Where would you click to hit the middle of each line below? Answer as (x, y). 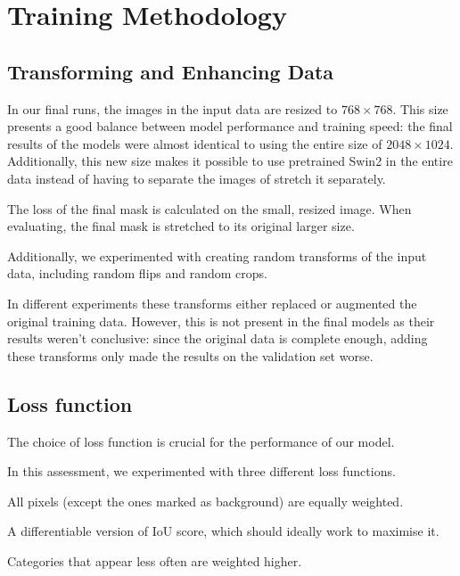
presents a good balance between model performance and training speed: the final (230, 126)
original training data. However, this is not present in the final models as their (221, 321)
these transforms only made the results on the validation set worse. (190, 355)
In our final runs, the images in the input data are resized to (172, 108)
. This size (420, 108)
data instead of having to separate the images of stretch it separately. (197, 178)
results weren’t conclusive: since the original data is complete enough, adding (218, 338)
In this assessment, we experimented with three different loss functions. (201, 471)
